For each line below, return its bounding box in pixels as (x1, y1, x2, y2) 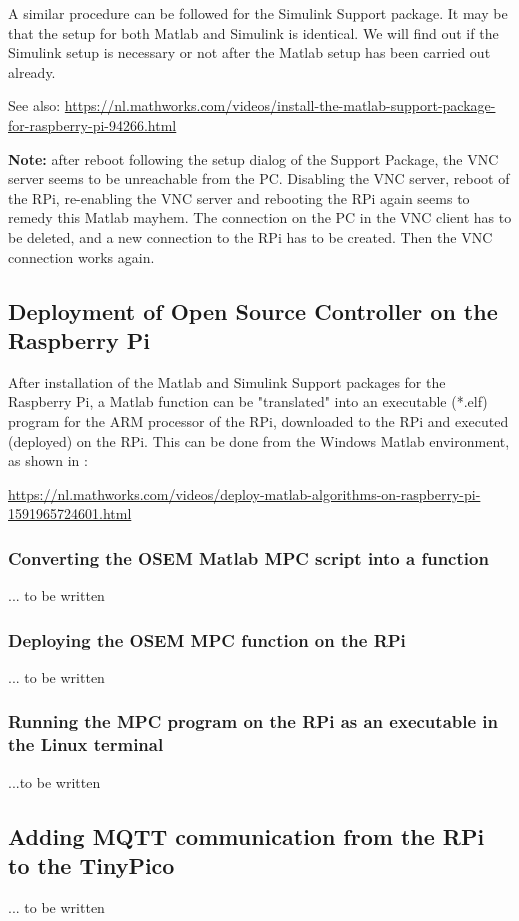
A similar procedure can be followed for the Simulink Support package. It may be (8, 3, 508, 23)
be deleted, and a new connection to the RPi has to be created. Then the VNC (8, 226, 493, 247)
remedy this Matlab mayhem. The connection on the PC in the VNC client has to (8, 207, 512, 228)
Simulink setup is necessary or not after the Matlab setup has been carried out (8, 42, 491, 63)
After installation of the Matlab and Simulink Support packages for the (8, 371, 446, 392)
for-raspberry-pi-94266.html (8, 114, 177, 135)
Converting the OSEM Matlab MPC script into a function (8, 545, 489, 570)
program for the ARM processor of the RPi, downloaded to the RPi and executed (8, 410, 509, 431)
